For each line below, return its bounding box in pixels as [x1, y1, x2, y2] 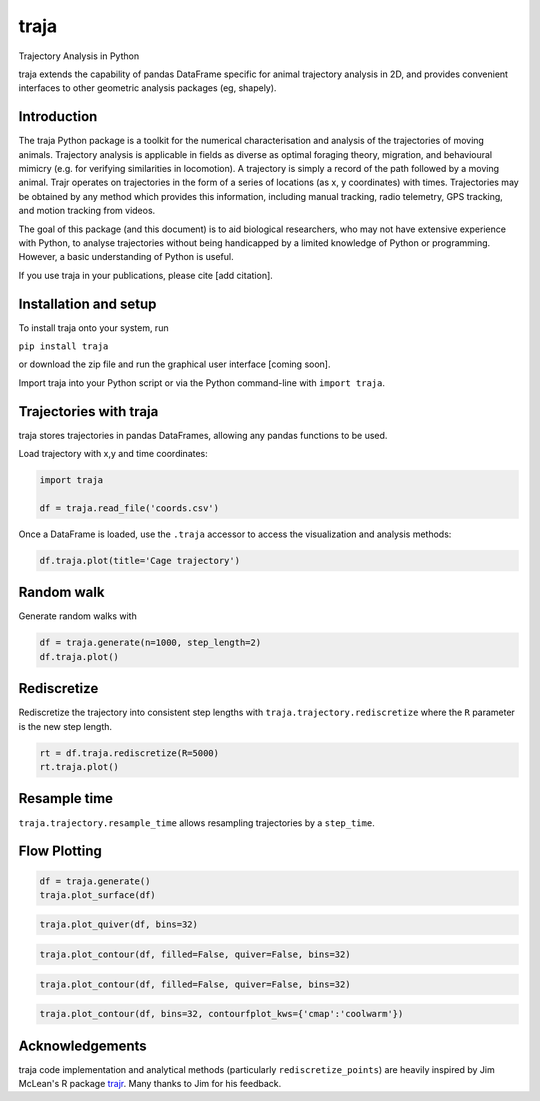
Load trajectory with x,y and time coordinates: [18, 448, 209, 460]
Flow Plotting [18, 843, 102, 860]
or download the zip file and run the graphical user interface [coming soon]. [18, 358, 331, 370]
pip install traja [18, 341, 109, 352]
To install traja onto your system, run [18, 321, 169, 334]
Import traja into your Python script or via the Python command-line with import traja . [18, 376, 385, 389]
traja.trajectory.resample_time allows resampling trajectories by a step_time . [18, 816, 375, 829]
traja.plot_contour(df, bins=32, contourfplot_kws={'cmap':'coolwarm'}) [39, 1008, 404, 1020]
